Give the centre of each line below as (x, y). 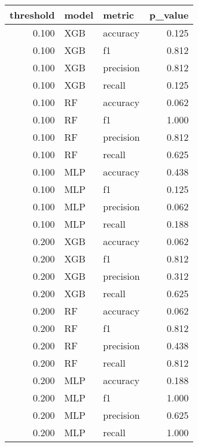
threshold (32, 15)
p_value (169, 15)
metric (119, 15)
